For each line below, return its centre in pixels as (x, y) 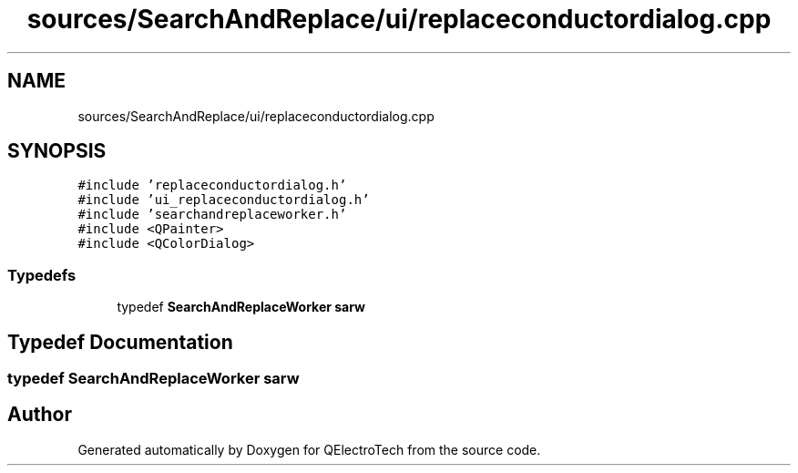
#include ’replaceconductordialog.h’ (212, 185)
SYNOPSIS (57, 151)
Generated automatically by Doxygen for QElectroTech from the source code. (309, 449)
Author (40, 415)
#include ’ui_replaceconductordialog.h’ (224, 200)
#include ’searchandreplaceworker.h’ (212, 215)
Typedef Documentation (120, 342)
